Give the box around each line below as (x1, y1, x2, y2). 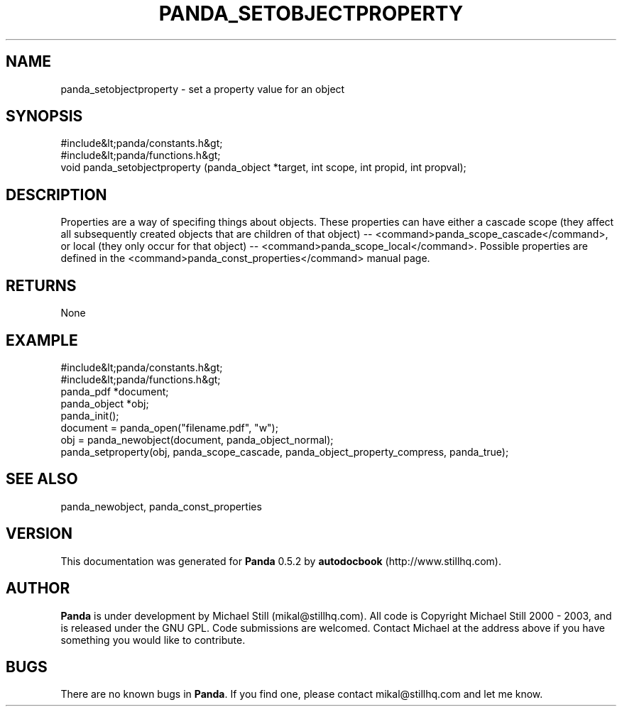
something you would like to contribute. (60, 633, 246, 646)
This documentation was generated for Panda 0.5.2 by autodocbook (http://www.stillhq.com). (60, 554, 501, 567)
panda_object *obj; (60, 397, 149, 410)
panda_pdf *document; (60, 385, 169, 398)
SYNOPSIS (6, 107, 83, 126)
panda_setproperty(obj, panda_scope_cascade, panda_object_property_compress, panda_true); (60, 445, 509, 458)
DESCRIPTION (6, 185, 107, 204)
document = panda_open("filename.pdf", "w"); (60, 421, 278, 434)
